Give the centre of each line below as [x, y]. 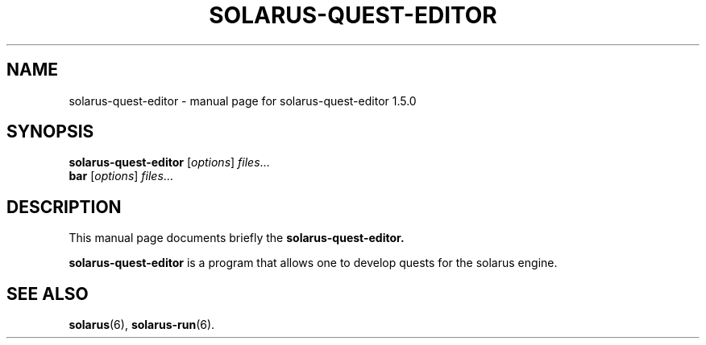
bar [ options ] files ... [121, 176]
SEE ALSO [48, 294]
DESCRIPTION [64, 207]
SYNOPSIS [50, 132]
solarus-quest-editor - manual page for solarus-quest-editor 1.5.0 [243, 101]
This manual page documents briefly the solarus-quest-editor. [237, 238]
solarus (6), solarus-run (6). [142, 325]
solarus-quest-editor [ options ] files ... [169, 162]
